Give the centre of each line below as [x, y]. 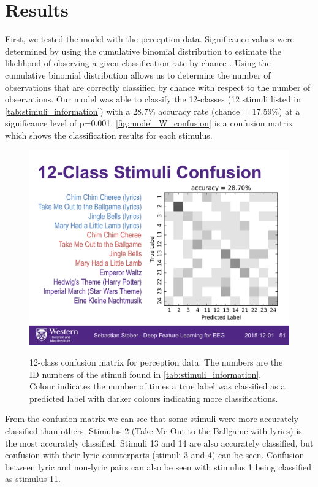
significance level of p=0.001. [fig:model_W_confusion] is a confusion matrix [149, 123]
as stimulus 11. [33, 479]
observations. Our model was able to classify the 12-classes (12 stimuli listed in [153, 99]
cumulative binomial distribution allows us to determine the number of [138, 75]
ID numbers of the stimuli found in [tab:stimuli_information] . [146, 374]
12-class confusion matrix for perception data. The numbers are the [156, 362]
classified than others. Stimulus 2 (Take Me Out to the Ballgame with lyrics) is [153, 431]
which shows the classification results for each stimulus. [109, 135]
